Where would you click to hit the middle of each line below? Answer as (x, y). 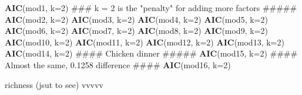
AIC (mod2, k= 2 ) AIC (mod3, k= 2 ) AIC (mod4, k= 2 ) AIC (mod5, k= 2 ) (136, 19)
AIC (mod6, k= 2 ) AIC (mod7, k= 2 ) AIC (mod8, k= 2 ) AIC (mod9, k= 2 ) (136, 31)
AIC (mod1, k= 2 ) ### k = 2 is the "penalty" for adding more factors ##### (151, 8)
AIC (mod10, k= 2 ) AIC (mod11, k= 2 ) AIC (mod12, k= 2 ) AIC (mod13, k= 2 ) (145, 42)
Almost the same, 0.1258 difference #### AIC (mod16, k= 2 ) (118, 64)
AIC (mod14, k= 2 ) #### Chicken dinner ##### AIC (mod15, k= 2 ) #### (151, 53)
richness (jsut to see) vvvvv (54, 84)
